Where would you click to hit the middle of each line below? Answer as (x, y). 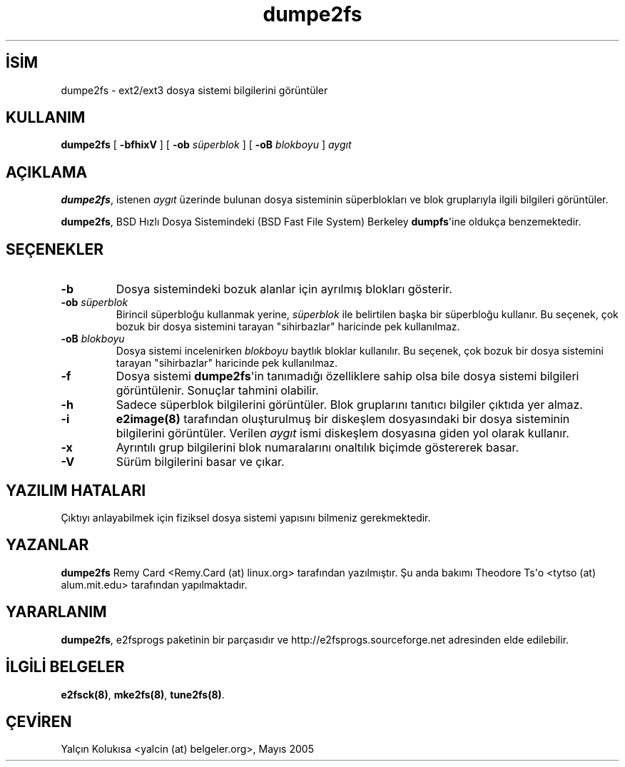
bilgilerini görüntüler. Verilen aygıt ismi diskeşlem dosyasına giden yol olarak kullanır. (342, 433)
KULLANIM (46, 118)
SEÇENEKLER (55, 249)
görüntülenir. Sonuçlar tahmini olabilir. (217, 391)
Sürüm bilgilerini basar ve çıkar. (200, 462)
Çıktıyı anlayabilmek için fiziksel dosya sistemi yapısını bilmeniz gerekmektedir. (246, 517)
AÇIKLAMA (47, 172)
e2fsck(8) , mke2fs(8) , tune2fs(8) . (143, 694)
